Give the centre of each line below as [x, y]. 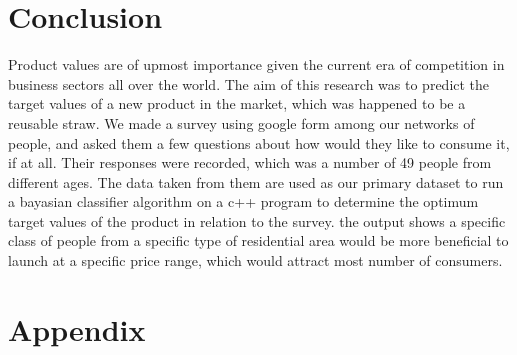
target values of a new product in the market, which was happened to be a [237, 103]
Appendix [77, 328]
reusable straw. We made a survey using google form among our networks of [241, 122]
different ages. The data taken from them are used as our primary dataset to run [256, 181]
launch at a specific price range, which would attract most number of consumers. [255, 260]
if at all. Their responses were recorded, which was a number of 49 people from [250, 162]
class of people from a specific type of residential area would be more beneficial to [258, 240]
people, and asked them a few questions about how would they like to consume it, [259, 142]
